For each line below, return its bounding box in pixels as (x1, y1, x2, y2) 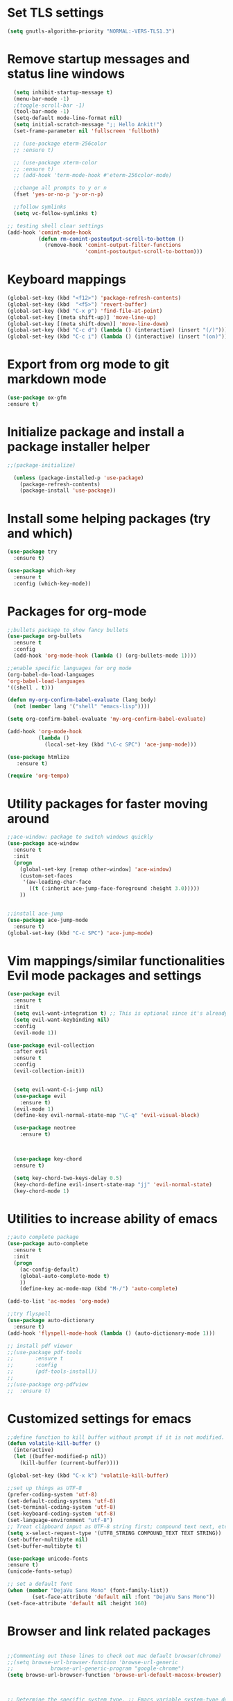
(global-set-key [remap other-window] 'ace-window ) (19, 866, 172, 873)
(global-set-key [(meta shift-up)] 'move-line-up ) (7, 314, 157, 320)
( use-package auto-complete (7, 1240, 89, 1247)
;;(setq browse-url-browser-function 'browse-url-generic (7, 1659, 178, 1666)
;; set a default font (7, 1580, 73, 1588)
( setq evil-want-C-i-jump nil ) (13, 1086, 104, 1093)
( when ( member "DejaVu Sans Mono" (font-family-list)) (7, 1587, 169, 1594)
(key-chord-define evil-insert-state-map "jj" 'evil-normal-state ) (13, 1181, 213, 1188)
